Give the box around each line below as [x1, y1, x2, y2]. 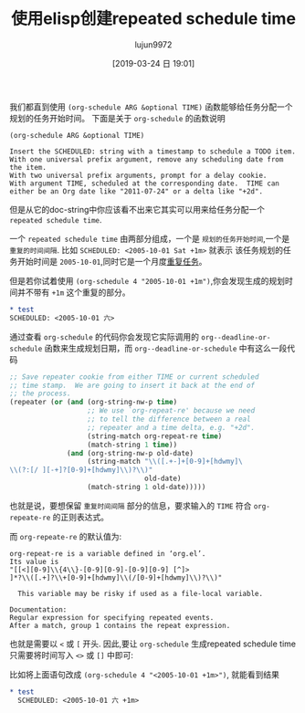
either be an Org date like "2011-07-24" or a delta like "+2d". [9, 186, 263, 196]
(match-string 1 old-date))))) [87, 483, 206, 492]
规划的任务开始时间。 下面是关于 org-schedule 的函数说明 [9, 112, 226, 123]
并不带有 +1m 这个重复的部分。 [16, 287, 131, 298]
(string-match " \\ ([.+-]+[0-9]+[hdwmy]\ [87, 457, 244, 467]
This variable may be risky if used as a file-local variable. [17, 589, 263, 598]
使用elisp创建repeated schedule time [10, 8, 297, 29]
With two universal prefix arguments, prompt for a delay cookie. [9, 171, 268, 180]
